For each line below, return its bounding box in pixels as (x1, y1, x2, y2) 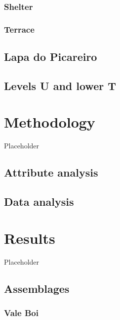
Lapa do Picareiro (4, 49, 97, 64)
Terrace (4, 23, 35, 35)
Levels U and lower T (4, 78, 117, 93)
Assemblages (4, 280, 70, 296)
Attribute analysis (4, 165, 98, 180)
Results (4, 228, 55, 248)
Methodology (4, 112, 95, 132)
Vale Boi (4, 306, 39, 319)
